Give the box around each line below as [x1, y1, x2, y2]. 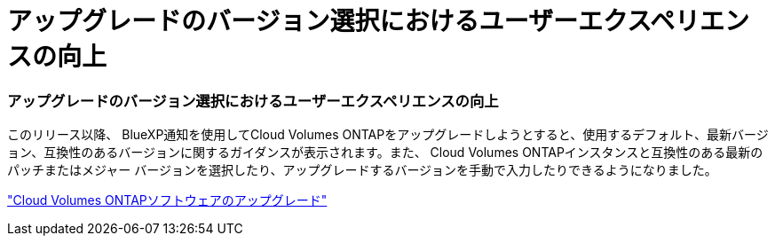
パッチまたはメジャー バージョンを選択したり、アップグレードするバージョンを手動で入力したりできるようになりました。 [7, 162, 717, 178]
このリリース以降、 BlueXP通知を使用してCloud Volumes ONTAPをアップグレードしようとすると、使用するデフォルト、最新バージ [7, 127, 769, 143]
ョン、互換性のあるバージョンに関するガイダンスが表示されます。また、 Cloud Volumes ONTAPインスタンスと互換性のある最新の [7, 145, 763, 161]
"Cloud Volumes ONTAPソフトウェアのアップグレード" [7, 192, 328, 208]
